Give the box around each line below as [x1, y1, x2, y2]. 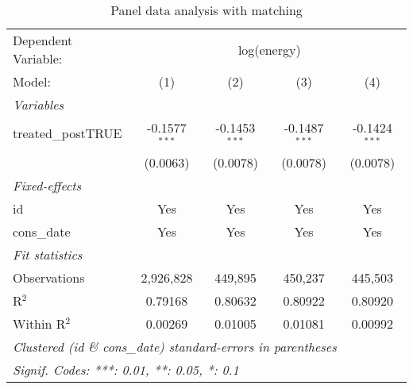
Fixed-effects [13, 175, 82, 194]
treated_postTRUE [13, 124, 122, 143]
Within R [13, 314, 66, 333]
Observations [13, 268, 85, 287]
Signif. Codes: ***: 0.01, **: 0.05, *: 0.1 [13, 360, 239, 379]
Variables [13, 95, 64, 114]
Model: [13, 72, 52, 91]
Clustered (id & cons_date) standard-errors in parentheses [13, 337, 337, 356]
